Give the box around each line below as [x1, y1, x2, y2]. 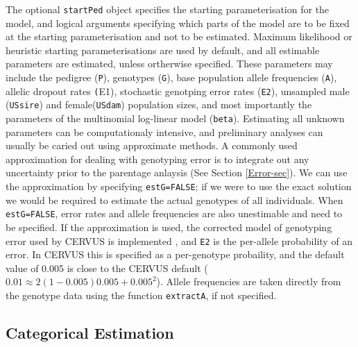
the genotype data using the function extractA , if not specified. [6, 287, 277, 302]
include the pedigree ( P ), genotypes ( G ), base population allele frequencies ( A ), [6, 70, 337, 85]
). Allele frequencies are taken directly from [156, 274, 341, 289]
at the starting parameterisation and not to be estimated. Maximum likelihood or [6, 29, 352, 44]
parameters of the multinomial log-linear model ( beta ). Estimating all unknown [6, 111, 345, 125]
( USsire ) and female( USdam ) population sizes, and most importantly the [6, 97, 312, 112]
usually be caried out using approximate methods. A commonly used [6, 138, 298, 153]
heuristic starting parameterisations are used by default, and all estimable [6, 42, 320, 57]
